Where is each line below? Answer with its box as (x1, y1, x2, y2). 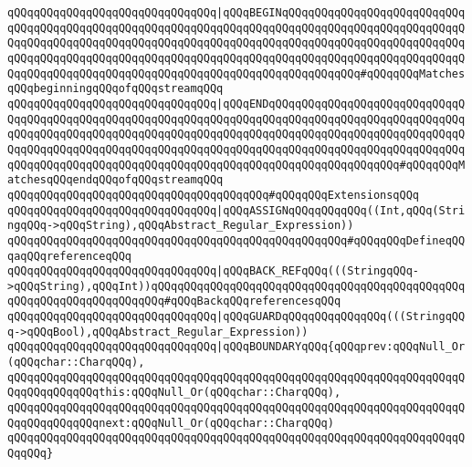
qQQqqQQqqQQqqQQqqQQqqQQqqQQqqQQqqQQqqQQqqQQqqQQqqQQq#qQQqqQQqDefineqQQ (7, 233, 466, 247)
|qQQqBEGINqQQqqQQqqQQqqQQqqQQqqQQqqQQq (216, 6, 466, 19)
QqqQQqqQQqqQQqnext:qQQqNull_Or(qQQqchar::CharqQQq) (7, 416, 334, 430)
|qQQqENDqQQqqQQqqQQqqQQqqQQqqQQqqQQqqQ (216, 97, 466, 110)
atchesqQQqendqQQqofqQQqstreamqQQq (7, 173, 224, 187)
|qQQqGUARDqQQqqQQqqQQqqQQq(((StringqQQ (216, 310, 466, 324)
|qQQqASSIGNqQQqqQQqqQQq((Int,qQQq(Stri (216, 203, 466, 217)
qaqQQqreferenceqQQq (7, 249, 132, 263)
